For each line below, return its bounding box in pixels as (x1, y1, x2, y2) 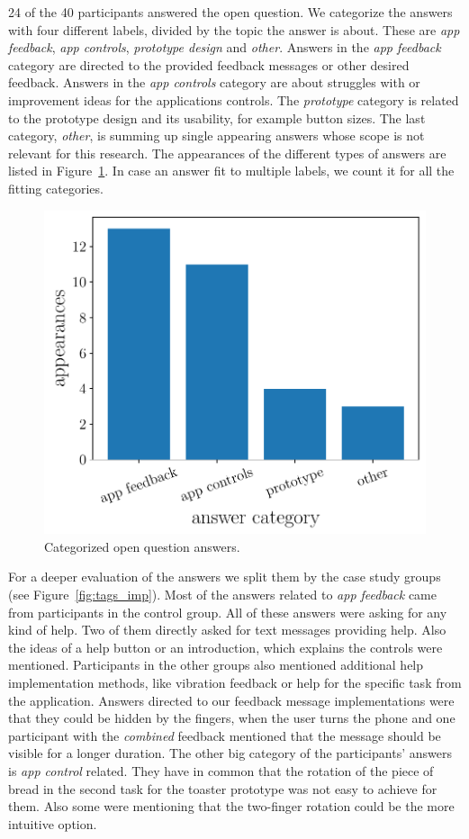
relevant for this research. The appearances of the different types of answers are (8, 143, 446, 162)
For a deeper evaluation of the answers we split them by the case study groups (8, 567, 441, 586)
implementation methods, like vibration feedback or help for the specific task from (8, 673, 462, 692)
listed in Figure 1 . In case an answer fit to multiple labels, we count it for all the (8, 161, 455, 180)
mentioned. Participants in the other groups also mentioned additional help (8, 655, 424, 674)
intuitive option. (8, 814, 97, 833)
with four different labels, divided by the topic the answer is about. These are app (8, 20, 460, 39)
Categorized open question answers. (44, 537, 240, 555)
